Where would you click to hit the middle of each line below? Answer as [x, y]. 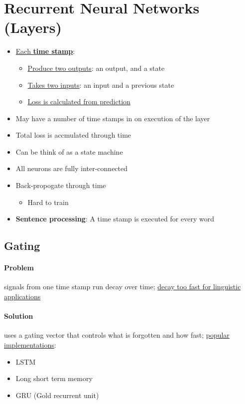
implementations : [30, 345]
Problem [19, 268]
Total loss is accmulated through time [73, 135]
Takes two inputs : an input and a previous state [101, 85]
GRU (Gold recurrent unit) [57, 395]
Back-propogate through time [61, 185]
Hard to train [48, 202]
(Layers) [33, 27]
